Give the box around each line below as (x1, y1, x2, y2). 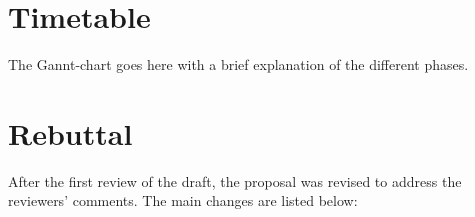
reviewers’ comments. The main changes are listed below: (8, 190, 358, 211)
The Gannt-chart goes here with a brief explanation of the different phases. (8, 54, 469, 75)
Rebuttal (8, 112, 133, 153)
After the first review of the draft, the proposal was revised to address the (8, 170, 462, 191)
